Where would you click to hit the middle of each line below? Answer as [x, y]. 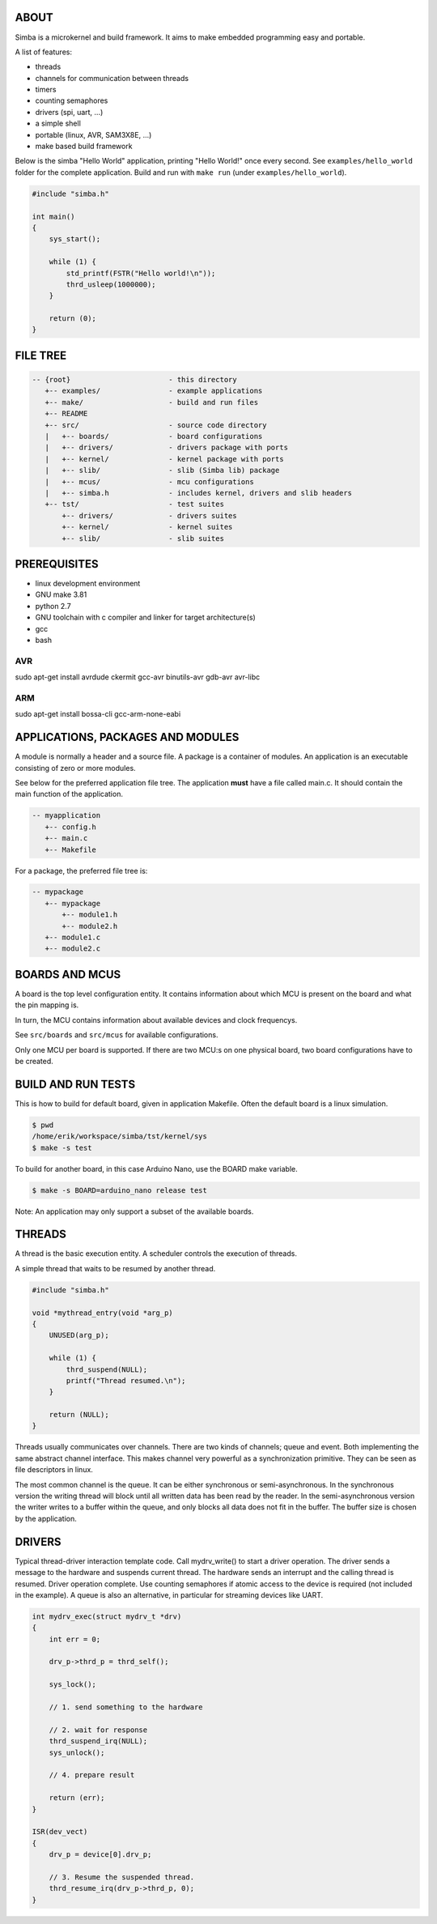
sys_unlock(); [77, 1752]
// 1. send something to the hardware [126, 1707]
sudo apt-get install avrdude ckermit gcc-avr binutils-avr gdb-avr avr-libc [138, 677]
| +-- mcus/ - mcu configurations [149, 481]
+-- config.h [71, 827]
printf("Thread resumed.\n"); [126, 1380]
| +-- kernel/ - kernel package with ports [164, 459]
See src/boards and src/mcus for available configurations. [117, 1035]
